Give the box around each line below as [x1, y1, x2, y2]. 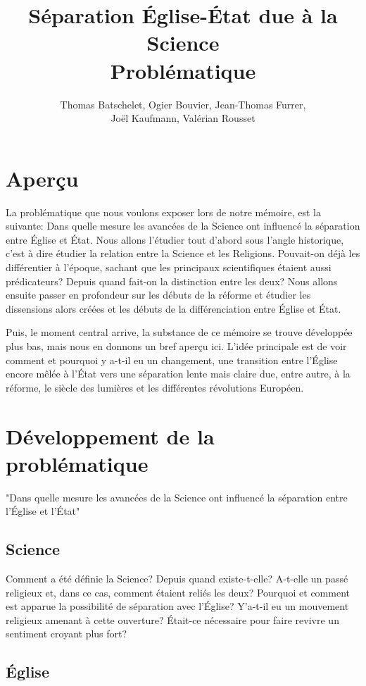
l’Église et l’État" [6, 504, 80, 518]
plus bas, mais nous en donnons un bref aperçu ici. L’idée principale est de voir [6, 338, 347, 353]
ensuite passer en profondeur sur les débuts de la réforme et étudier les [6, 287, 311, 302]
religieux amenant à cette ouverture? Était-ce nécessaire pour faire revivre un [6, 612, 339, 627]
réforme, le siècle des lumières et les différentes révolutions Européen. [6, 380, 304, 394]
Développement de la [6, 421, 215, 450]
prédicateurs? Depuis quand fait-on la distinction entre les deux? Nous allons [6, 273, 338, 288]
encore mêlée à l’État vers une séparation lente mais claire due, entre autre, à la [6, 366, 351, 381]
